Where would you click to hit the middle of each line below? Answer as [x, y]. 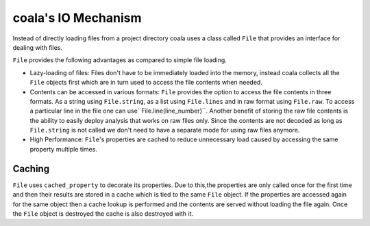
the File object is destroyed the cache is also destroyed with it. [103, 213]
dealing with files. [38, 47]
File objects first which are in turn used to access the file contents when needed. [146, 83]
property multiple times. [63, 149]
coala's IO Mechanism [77, 18]
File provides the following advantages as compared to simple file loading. [120, 60]
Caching [31, 168]
